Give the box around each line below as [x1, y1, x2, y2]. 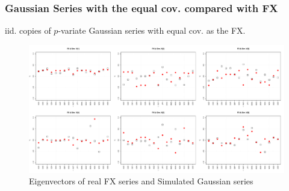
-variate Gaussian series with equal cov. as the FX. [58, 24, 246, 37]
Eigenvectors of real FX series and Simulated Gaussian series [29, 175, 253, 187]
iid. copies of [5, 24, 51, 37]
